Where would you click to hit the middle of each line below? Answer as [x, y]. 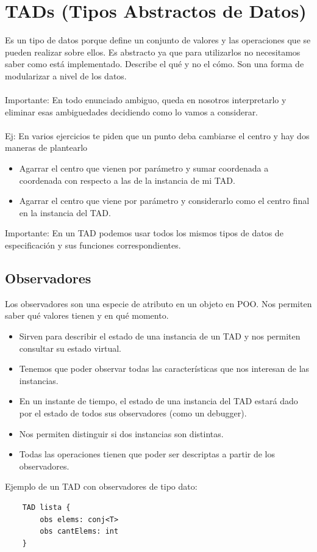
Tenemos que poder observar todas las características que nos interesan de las [164, 369]
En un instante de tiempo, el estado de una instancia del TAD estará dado [158, 401]
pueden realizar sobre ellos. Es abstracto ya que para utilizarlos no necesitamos [153, 52]
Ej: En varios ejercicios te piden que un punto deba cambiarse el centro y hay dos [157, 135]
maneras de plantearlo [46, 147]
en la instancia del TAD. [65, 212]
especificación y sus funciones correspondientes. [93, 245]
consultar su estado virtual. [70, 348]
